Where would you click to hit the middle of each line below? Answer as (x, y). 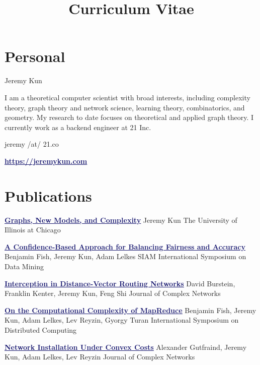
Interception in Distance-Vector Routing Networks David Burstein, (120, 283)
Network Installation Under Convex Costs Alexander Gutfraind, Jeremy (126, 347)
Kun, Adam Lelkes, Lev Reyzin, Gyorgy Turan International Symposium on (122, 320)
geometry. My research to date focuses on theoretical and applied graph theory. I (129, 117)
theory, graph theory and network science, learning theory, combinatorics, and (125, 107)
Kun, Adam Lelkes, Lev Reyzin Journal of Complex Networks (100, 357)
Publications (48, 195)
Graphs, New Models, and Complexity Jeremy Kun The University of (121, 220)
